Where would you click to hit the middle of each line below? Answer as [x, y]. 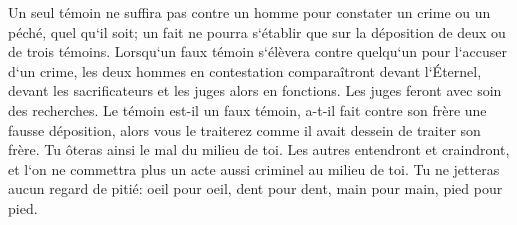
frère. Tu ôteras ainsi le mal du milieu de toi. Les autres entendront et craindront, [259, 149]
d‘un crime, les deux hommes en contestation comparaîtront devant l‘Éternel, [245, 70]
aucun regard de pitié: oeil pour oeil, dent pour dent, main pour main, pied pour [255, 188]
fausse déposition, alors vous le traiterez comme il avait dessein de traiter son [244, 129]
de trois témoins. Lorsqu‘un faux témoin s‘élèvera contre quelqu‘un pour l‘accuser [257, 51]
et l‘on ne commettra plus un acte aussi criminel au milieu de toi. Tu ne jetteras [254, 168]
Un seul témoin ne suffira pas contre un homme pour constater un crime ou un [249, 12]
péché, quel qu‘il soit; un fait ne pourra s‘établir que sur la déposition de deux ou [257, 31]
